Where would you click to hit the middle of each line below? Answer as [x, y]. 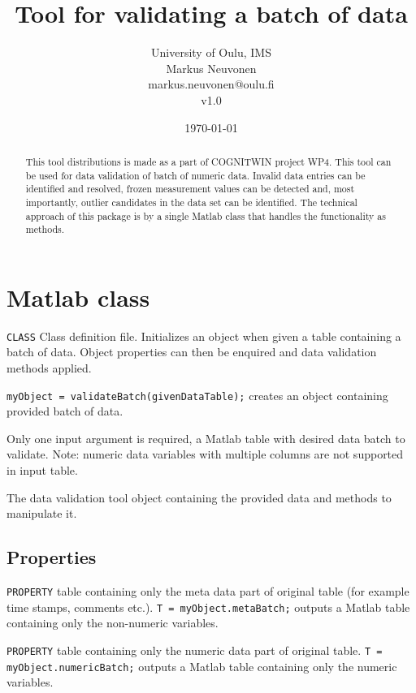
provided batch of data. [65, 411]
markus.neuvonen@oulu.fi [211, 84]
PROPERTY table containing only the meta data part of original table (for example [208, 591]
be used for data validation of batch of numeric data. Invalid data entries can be [195, 175]
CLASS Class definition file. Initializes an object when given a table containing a [204, 336]
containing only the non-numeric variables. [113, 623]
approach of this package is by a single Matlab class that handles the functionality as [206, 215]
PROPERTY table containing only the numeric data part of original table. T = [195, 650]
